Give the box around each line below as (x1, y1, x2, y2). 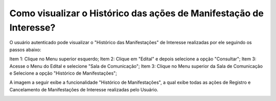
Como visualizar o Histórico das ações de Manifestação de (9, 8, 264, 19)
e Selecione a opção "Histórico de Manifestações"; (9, 70, 118, 76)
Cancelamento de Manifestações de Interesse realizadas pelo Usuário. (9, 86, 158, 92)
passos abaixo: (9, 46, 41, 53)
